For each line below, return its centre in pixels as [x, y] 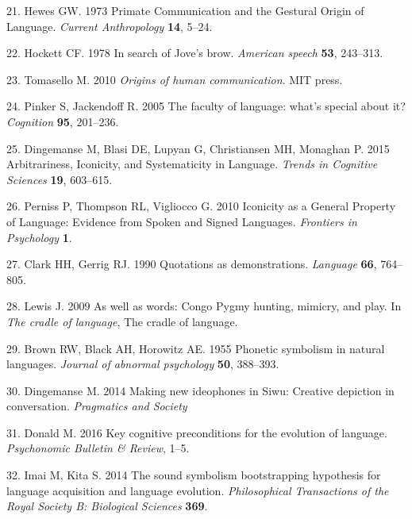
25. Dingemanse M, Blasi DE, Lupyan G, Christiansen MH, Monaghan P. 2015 [198, 148]
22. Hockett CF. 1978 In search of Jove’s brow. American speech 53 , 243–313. [195, 53]
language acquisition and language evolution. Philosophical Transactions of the [198, 490]
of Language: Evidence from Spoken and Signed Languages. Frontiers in [182, 221]
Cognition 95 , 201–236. [63, 121]
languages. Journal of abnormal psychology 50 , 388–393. [143, 364]
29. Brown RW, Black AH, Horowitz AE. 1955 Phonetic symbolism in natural [196, 348]
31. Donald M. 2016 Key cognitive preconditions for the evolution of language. [197, 432]
